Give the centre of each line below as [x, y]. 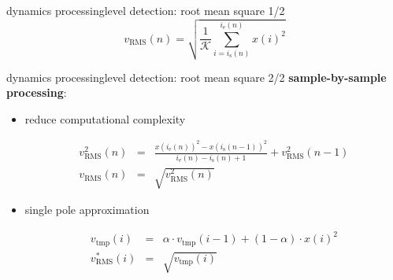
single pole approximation [87, 210]
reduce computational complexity [105, 118]
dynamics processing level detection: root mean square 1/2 [146, 10]
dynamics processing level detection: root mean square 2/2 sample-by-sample [196, 77]
